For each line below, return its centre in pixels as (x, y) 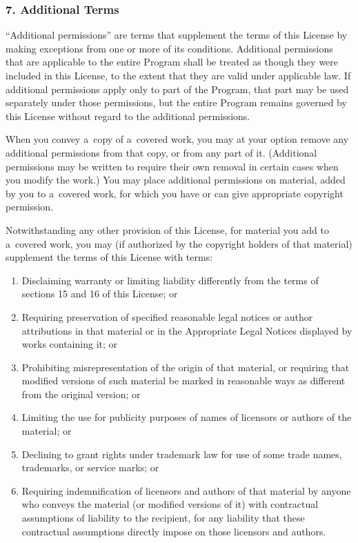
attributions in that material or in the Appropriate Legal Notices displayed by (187, 330)
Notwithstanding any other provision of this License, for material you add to (167, 229)
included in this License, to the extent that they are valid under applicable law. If (178, 75)
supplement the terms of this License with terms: (109, 257)
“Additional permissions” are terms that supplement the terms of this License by (177, 35)
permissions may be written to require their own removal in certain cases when (172, 166)
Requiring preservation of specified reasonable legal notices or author (167, 316)
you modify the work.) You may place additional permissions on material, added (176, 180)
